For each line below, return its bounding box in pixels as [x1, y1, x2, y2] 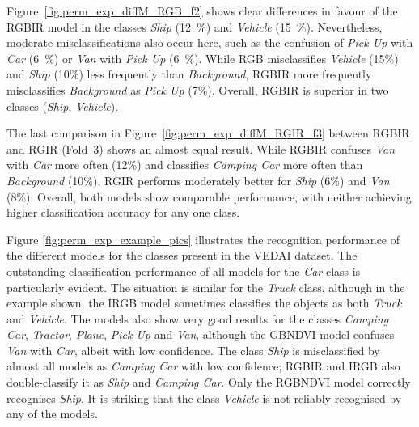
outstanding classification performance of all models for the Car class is [6, 262, 361, 279]
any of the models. [6, 405, 98, 422]
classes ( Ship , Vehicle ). [6, 97, 119, 114]
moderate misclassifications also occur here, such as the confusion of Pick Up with [6, 34, 413, 51]
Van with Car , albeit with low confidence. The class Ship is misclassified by [6, 341, 380, 358]
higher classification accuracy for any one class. [6, 204, 240, 221]
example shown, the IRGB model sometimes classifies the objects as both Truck [6, 294, 402, 311]
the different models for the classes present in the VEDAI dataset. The [6, 247, 358, 264]
